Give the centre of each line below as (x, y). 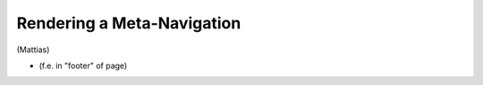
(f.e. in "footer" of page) (83, 66)
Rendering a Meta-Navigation (129, 23)
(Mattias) (33, 50)
